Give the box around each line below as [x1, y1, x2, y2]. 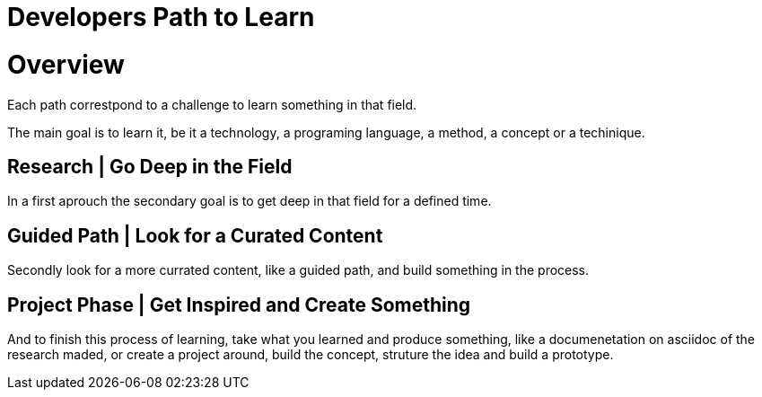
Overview [7, 49, 125, 80]
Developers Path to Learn [7, 2, 315, 32]
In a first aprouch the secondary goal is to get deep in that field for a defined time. [7, 193, 492, 209]
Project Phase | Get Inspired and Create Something [7, 293, 471, 316]
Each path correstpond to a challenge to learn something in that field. [7, 96, 417, 112]
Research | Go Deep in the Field [7, 154, 293, 178]
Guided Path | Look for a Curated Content [7, 224, 383, 247]
